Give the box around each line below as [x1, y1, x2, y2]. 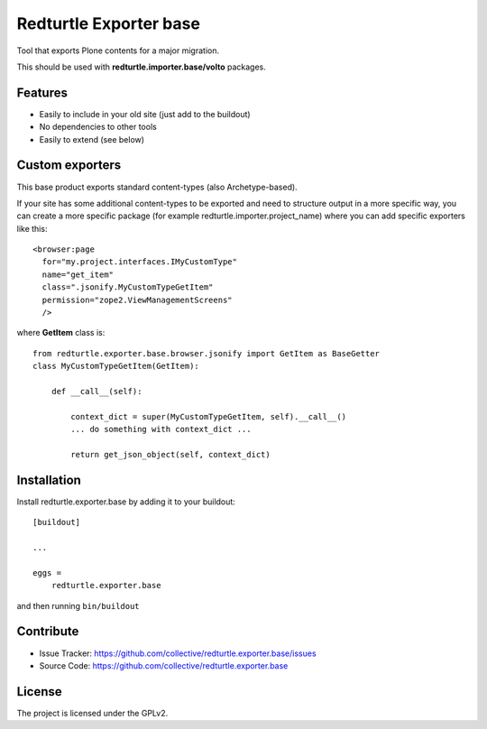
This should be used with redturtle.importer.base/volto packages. [16, 61, 266, 72]
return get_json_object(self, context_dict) [70, 449, 271, 459]
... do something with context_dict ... [70, 424, 252, 435]
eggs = [32, 568, 62, 577]
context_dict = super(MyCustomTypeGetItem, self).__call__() [70, 411, 347, 421]
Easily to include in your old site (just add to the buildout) [39, 108, 252, 119]
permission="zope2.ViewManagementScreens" [41, 294, 234, 305]
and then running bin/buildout [16, 600, 140, 611]
